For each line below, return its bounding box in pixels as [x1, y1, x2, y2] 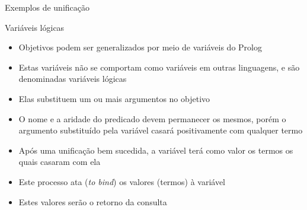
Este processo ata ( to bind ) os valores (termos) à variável [18, 175, 226, 187]
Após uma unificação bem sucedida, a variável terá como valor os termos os [18, 144, 293, 156]
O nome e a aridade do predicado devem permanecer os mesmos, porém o [18, 112, 286, 125]
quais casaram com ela [18, 155, 101, 168]
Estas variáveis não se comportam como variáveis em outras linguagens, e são [18, 61, 300, 73]
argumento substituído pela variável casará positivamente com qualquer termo [18, 124, 303, 136]
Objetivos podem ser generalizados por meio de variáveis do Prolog [18, 41, 262, 53]
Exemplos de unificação [5, 1, 89, 13]
